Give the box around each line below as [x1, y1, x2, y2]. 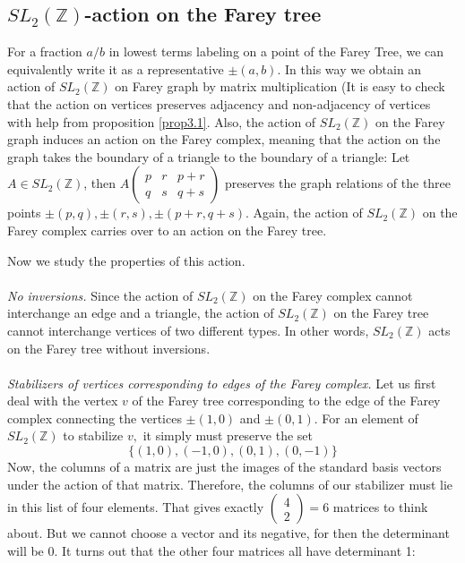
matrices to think [332, 498, 428, 516]
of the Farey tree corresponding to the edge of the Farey [132, 391, 441, 410]
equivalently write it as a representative [7, 59, 224, 78]
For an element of [322, 408, 418, 427]
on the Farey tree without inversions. [7, 338, 211, 357]
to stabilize [63, 426, 124, 445]
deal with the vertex [7, 391, 118, 410]
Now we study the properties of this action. [7, 251, 245, 269]
